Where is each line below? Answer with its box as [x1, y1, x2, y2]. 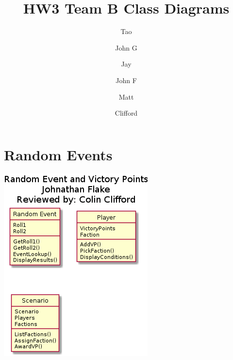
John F [116, 75, 137, 85]
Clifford [115, 108, 138, 118]
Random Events [4, 144, 113, 164]
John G [115, 42, 137, 52]
